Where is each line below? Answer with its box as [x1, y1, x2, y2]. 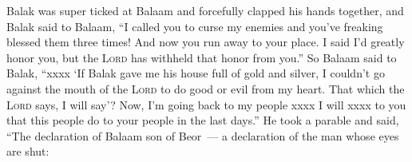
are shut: [6, 143, 50, 160]
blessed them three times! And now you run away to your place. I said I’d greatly [6, 34, 405, 50]
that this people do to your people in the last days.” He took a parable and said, [6, 112, 399, 128]
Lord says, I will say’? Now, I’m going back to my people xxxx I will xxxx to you [6, 96, 406, 113]
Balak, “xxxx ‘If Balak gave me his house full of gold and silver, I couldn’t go [6, 65, 385, 81]
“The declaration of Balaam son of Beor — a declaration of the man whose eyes [6, 127, 399, 144]
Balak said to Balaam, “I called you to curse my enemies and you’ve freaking [6, 18, 383, 34]
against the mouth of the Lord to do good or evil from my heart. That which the [6, 80, 405, 97]
